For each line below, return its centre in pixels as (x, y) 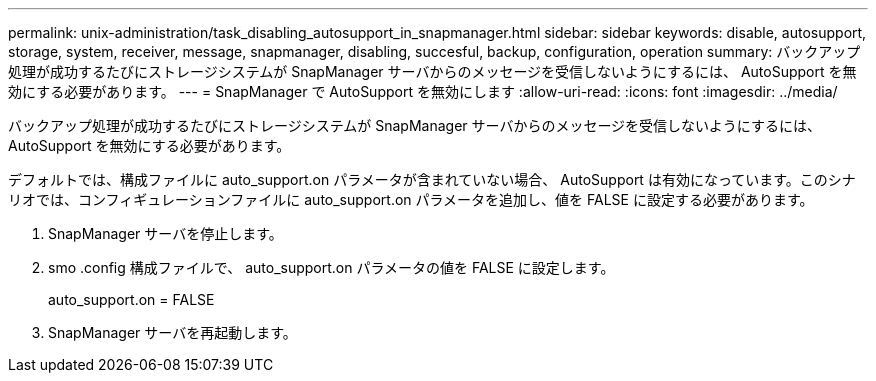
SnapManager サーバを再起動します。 (172, 332)
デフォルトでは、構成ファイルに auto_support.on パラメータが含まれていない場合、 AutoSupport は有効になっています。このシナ (432, 179)
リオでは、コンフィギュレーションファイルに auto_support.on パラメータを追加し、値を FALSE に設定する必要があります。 (411, 199)
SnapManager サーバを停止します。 (165, 233)
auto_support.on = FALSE (131, 299)
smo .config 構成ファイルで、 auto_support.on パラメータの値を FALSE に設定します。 (331, 267)
